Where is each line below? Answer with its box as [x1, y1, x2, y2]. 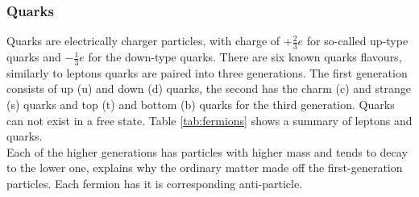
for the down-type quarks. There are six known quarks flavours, [88, 48, 402, 65]
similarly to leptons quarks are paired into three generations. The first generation [6, 64, 408, 81]
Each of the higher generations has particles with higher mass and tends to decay [6, 143, 408, 160]
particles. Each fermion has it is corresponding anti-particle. [6, 175, 303, 192]
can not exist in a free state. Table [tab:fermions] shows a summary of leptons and [6, 111, 413, 128]
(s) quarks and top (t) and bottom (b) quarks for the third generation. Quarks [6, 96, 395, 113]
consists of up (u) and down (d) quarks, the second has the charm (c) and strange [6, 80, 411, 97]
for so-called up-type [306, 32, 409, 49]
